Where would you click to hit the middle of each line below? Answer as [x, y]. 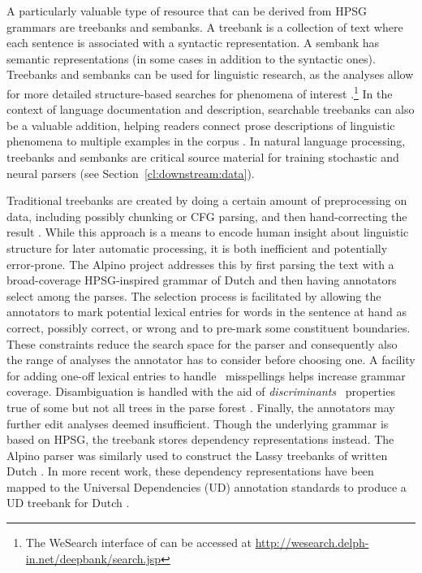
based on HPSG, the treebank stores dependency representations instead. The [200, 439]
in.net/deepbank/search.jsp [93, 558]
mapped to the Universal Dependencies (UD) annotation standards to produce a [207, 486]
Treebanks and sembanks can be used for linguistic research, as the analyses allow [210, 74]
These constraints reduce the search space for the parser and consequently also [202, 343]
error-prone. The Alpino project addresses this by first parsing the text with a [200, 264]
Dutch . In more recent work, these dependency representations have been [190, 471]
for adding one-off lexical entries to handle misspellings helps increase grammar [206, 375]
